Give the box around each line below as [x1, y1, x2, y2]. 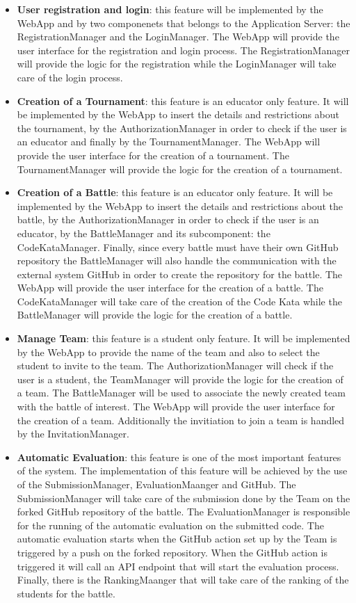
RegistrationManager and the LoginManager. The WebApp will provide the [17, 29, 339, 44]
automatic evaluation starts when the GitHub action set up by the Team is [17, 531, 337, 546]
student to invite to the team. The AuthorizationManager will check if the [17, 358, 334, 373]
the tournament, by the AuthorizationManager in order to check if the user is [17, 120, 347, 135]
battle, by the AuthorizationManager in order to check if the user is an [17, 212, 319, 227]
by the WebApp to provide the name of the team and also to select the [17, 344, 320, 359]
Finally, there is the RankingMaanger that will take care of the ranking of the [17, 572, 349, 587]
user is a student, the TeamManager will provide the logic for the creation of [17, 371, 343, 386]
